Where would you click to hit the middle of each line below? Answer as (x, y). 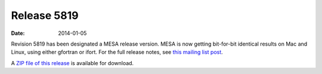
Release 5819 (45, 15)
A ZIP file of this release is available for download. (72, 63)
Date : (18, 33)
